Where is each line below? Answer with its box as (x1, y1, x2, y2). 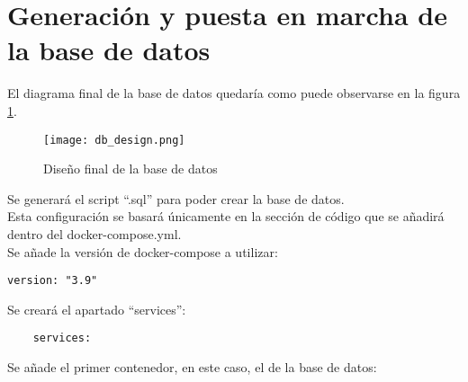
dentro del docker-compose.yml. (7, 224, 182, 243)
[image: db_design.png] (43, 133, 185, 147)
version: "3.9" (7, 274, 98, 288)
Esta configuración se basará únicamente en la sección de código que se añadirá (7, 207, 445, 226)
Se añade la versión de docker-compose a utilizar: (7, 242, 278, 261)
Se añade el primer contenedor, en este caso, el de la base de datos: (7, 358, 377, 377)
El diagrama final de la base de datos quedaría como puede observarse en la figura (7, 84, 461, 102)
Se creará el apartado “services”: (7, 299, 186, 318)
